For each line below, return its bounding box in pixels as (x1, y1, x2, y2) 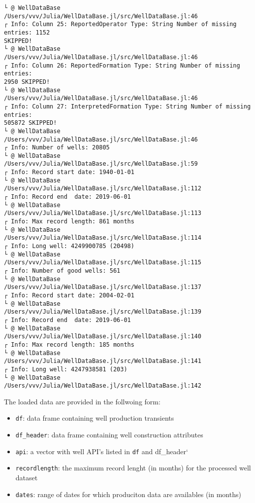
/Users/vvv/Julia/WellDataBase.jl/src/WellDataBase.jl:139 (4, 308, 201, 316)
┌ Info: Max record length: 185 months (4, 341, 134, 348)
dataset (15, 472, 38, 483)
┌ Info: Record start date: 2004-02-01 (4, 291, 134, 299)
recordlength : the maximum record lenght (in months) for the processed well (15, 463, 251, 473)
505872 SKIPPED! (4, 119, 57, 127)
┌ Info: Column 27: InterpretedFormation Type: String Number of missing (4, 103, 251, 110)
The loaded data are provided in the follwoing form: (4, 396, 160, 406)
